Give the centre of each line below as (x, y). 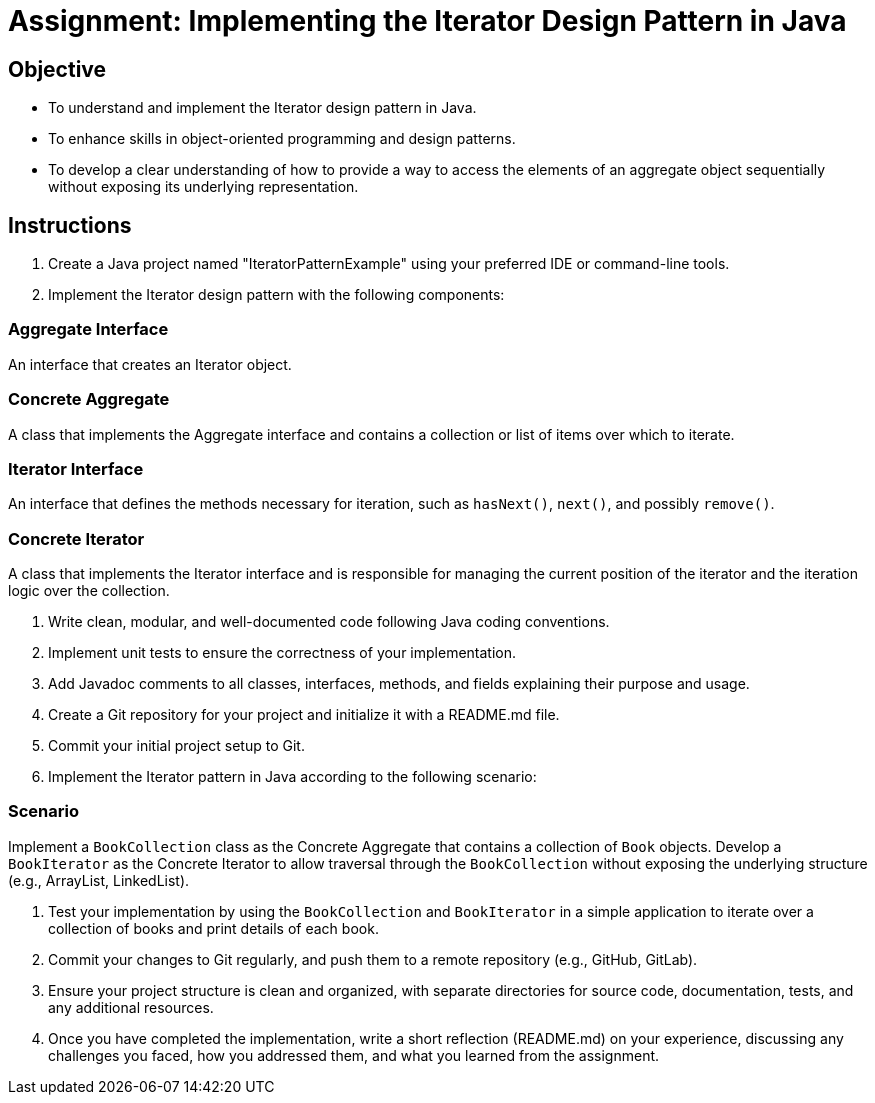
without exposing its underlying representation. (203, 187)
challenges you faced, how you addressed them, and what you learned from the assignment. (354, 1055)
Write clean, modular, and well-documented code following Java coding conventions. (329, 622)
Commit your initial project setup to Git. (176, 746)
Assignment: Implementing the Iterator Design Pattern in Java (427, 21)
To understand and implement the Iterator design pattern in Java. (262, 108)
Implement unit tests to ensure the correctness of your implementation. (282, 653)
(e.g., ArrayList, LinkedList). (99, 880)
